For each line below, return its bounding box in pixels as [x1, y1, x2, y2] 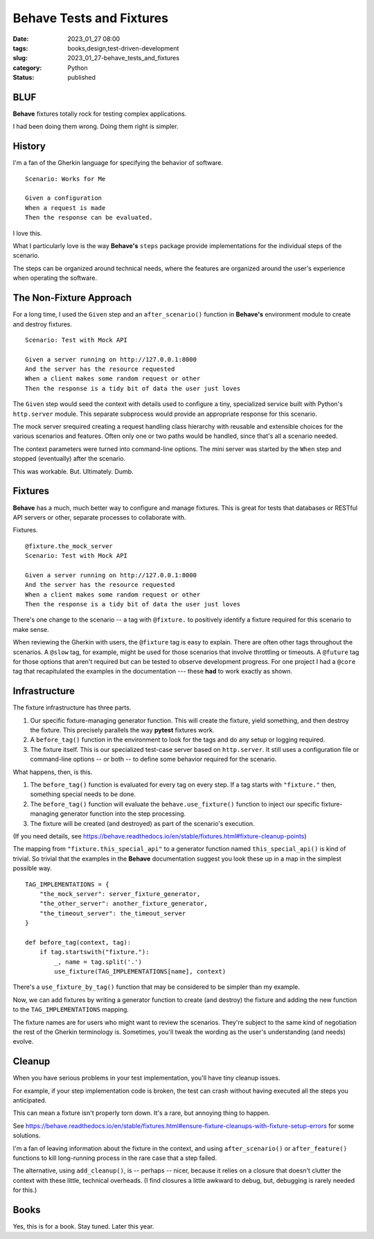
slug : [12, 54, 28, 62]
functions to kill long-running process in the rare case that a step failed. [12, 1154, 217, 1162]
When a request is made [25, 204, 106, 211]
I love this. [12, 229, 42, 237]
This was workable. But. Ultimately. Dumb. [12, 467, 134, 475]
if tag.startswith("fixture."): [39, 948, 150, 956]
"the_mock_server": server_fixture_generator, [39, 890, 201, 897]
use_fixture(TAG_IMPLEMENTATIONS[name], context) [54, 967, 226, 976]
